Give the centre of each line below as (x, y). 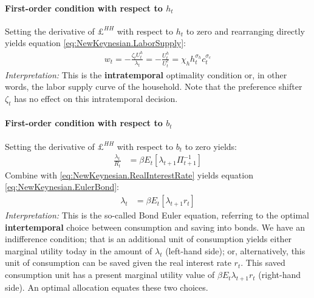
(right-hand (280, 275)
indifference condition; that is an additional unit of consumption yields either (148, 239)
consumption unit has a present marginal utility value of (110, 275)
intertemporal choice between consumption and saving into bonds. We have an (155, 227)
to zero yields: (211, 146)
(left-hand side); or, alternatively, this (235, 250)
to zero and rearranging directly (245, 31)
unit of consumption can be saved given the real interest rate (118, 262)
